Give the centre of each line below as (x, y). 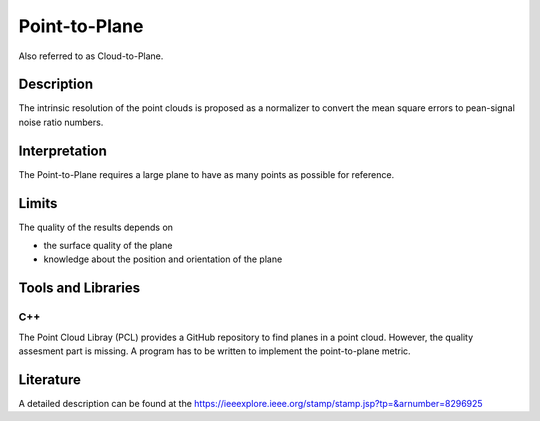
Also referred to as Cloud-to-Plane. (91, 56)
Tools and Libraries (79, 288)
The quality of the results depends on (96, 227)
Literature (50, 379)
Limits (38, 203)
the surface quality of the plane (108, 246)
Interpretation (62, 150)
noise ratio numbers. (61, 122)
